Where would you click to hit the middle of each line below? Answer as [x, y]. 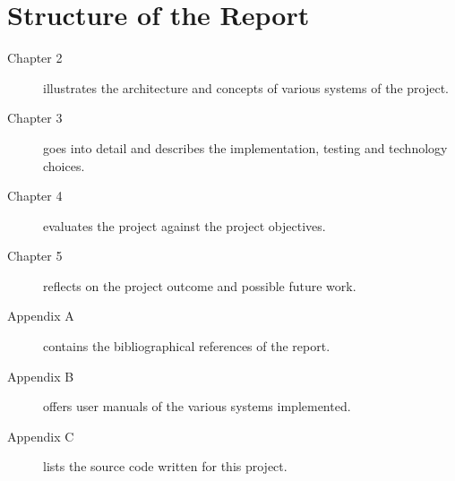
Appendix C [41, 436]
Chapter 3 [35, 118]
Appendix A [41, 316]
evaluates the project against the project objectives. [185, 225]
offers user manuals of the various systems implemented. [197, 406]
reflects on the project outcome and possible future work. [200, 285]
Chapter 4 [35, 196]
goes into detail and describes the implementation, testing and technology [245, 147]
